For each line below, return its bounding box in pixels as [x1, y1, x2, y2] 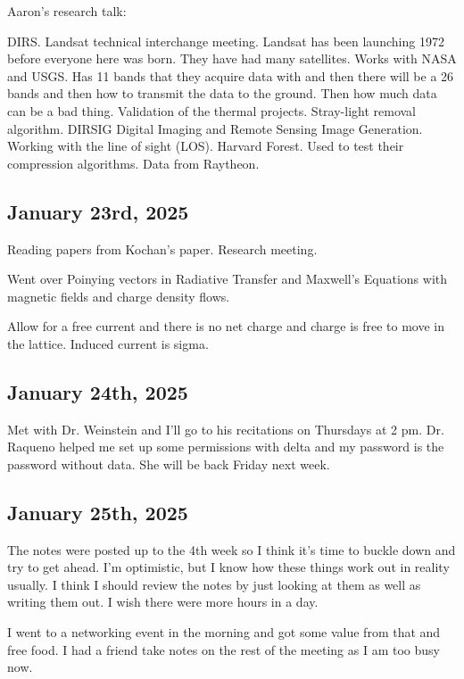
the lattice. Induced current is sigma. [7, 334, 209, 352]
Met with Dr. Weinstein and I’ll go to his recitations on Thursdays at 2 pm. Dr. [7, 419, 444, 438]
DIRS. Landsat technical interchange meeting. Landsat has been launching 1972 [7, 31, 444, 50]
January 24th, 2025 [7, 377, 188, 405]
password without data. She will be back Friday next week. [7, 454, 330, 473]
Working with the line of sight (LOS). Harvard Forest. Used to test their [7, 137, 404, 155]
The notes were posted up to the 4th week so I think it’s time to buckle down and [7, 540, 456, 559]
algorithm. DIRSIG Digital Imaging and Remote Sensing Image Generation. [7, 119, 423, 137]
